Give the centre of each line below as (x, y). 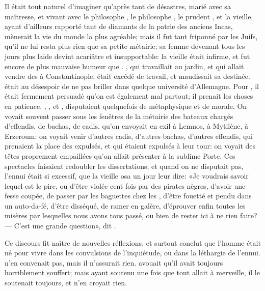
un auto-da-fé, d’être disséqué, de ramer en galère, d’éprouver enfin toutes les (125, 205)
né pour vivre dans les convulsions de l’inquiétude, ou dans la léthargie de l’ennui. (132, 253)
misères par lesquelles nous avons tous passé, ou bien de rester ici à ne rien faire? (131, 215)
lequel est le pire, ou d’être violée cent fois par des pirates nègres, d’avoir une (125, 185)
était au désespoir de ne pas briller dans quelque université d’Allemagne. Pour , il (132, 86)
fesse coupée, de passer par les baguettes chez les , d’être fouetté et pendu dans (128, 196)
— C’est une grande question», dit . (60, 226)
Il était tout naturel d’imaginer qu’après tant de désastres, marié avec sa (118, 6)
